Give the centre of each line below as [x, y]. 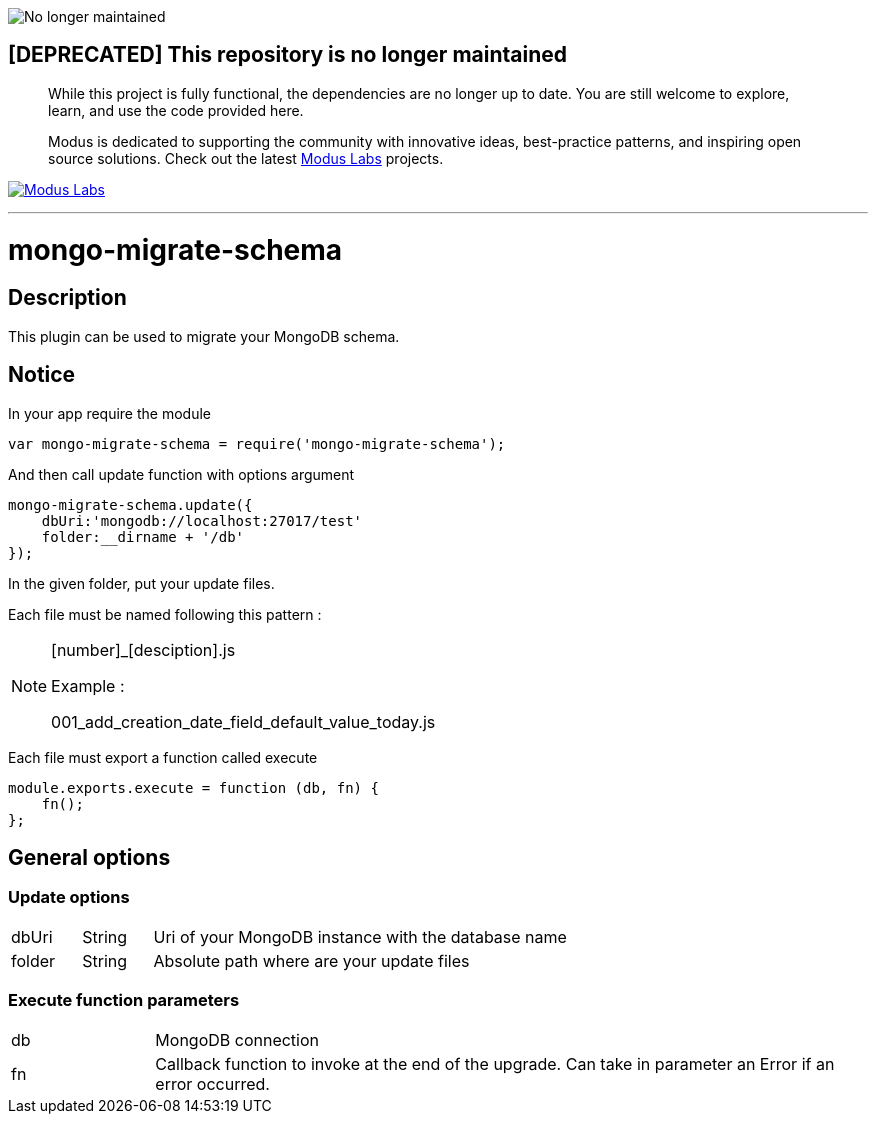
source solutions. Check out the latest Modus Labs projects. [246, 158]
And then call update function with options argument [181, 474]
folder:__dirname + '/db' [143, 536]
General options [89, 858]
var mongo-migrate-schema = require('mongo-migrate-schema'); [257, 443]
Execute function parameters [124, 1000]
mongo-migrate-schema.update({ [130, 504]
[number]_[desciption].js [143, 649]
